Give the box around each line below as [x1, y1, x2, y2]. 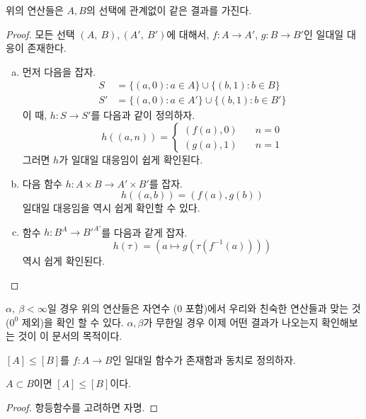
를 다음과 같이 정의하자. [91, 108, 195, 122]
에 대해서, [166, 26, 210, 41]
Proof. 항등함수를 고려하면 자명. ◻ [6, 400, 159, 415]
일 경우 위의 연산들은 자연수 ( [47, 301, 178, 316]
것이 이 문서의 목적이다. [18, 328, 122, 343]
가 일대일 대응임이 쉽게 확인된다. [59, 152, 203, 167]
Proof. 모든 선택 [6, 26, 75, 41]
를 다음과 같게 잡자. [101, 224, 188, 239]
